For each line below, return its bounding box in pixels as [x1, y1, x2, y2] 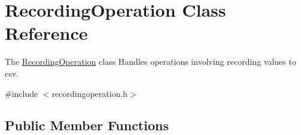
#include [5, 87, 38, 99]
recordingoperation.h [51, 87, 128, 99]
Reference [5, 21, 88, 45]
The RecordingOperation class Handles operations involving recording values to [5, 55, 296, 68]
